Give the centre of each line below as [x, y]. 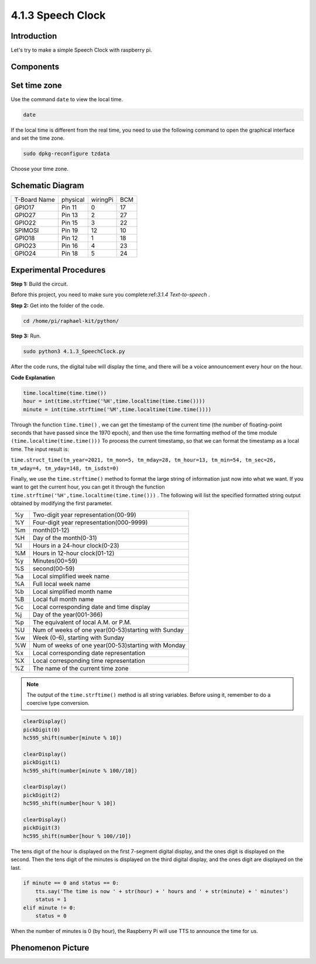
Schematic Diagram [47, 186]
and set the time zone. [38, 138]
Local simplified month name [72, 591]
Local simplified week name [71, 576]
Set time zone [37, 85]
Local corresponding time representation [89, 660]
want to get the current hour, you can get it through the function [88, 487]
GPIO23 [25, 246]
